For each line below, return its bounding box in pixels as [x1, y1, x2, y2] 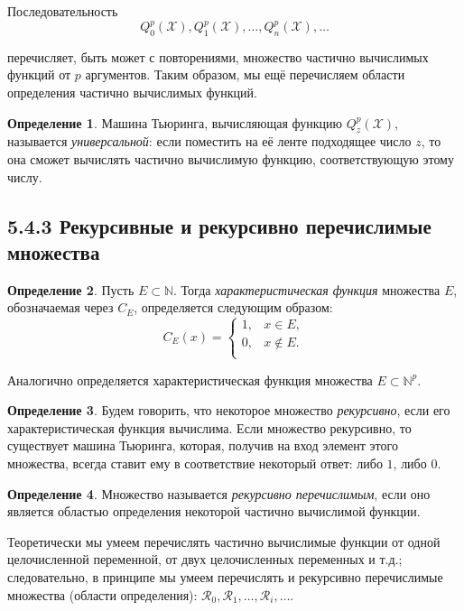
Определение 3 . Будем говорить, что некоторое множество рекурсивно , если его [7, 401, 450, 420]
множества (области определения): [7, 585, 198, 604]
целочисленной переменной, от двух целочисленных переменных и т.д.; [7, 550, 403, 569]
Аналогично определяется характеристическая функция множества [7, 370, 373, 389]
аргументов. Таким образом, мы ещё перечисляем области [85, 65, 405, 84]
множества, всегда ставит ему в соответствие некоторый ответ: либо [7, 454, 383, 472]
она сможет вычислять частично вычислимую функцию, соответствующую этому [7, 150, 454, 169]
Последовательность [7, 2, 118, 20]
